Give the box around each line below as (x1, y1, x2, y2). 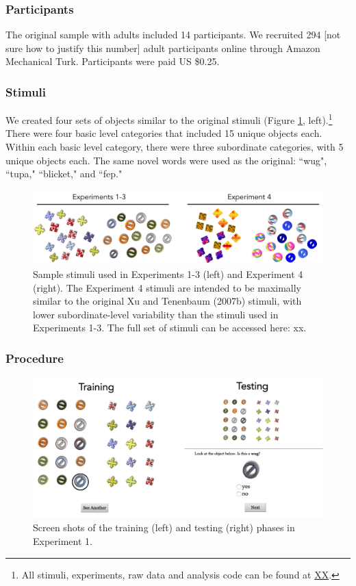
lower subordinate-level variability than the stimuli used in (33, 307, 279, 321)
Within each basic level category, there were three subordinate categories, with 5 (5, 140, 344, 154)
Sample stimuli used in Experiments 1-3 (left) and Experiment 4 (33, 266, 303, 281)
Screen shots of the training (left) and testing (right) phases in (33, 520, 295, 535)
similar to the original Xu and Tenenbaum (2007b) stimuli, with (33, 294, 302, 308)
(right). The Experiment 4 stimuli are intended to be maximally (33, 280, 302, 294)
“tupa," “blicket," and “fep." (5, 166, 123, 181)
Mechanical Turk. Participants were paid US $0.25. (5, 54, 220, 68)
